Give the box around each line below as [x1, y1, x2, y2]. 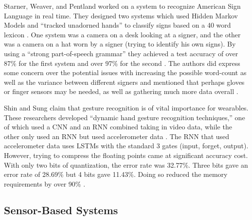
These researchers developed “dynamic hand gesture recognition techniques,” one [4, 112, 245, 122]
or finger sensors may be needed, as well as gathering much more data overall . [4, 86, 238, 96]
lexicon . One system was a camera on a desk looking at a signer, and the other [4, 29, 241, 39]
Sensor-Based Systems [4, 202, 118, 217]
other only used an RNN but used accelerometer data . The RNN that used [4, 131, 230, 141]
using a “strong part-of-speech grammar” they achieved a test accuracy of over [4, 48, 238, 58]
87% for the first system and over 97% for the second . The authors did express [4, 58, 240, 68]
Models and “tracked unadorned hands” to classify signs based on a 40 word [4, 20, 231, 30]
